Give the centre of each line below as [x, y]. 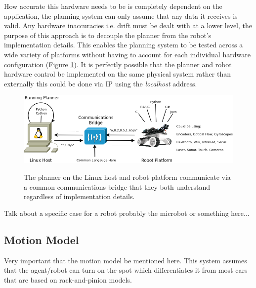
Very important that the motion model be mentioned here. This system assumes [126, 260]
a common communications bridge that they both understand [117, 186]
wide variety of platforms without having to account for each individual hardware [127, 54]
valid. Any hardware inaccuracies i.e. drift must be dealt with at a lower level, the [128, 25]
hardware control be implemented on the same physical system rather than [117, 74]
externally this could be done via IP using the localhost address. [101, 83]
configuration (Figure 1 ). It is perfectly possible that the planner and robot [118, 64]
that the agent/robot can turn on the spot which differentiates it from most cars [126, 270]
